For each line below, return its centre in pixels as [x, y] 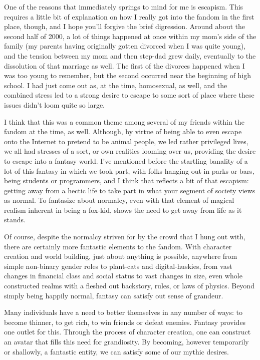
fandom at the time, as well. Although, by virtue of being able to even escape [123, 131]
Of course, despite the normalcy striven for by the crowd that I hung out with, [125, 237]
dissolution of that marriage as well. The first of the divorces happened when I [124, 65]
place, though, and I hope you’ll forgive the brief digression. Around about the [125, 26]
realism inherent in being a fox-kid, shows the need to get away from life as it [123, 210]
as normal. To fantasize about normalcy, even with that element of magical [119, 200]
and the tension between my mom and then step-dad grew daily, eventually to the [130, 55]
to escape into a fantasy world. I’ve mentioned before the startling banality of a [126, 160]
